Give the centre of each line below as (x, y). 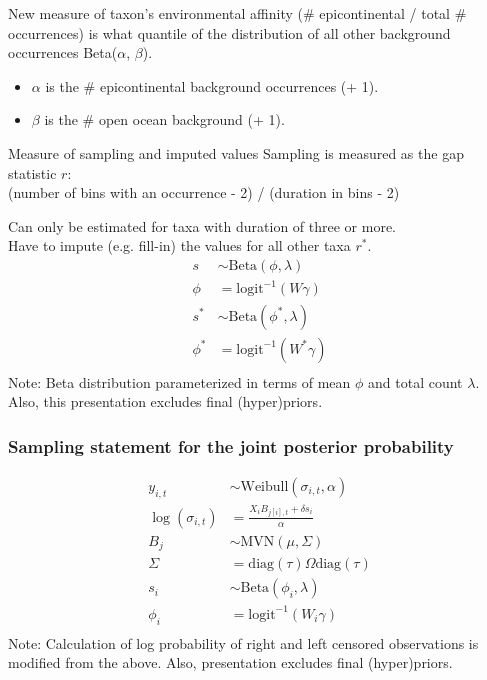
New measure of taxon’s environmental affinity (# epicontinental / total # (237, 13)
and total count (415, 381)
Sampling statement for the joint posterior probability (231, 445)
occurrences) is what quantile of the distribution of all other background (229, 32)
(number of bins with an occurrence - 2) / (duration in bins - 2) (204, 192)
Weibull (264, 487)
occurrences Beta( (63, 52)
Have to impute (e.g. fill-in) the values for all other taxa (179, 245)
